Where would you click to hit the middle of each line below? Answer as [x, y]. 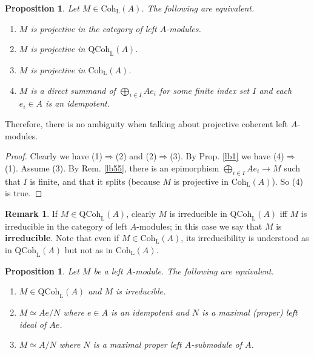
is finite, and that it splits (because [95, 181]
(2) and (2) [136, 156]
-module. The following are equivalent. [203, 270]
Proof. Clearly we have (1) [54, 156]
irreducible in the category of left [66, 226]
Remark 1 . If [32, 213]
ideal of [33, 324]
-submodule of [216, 344]
